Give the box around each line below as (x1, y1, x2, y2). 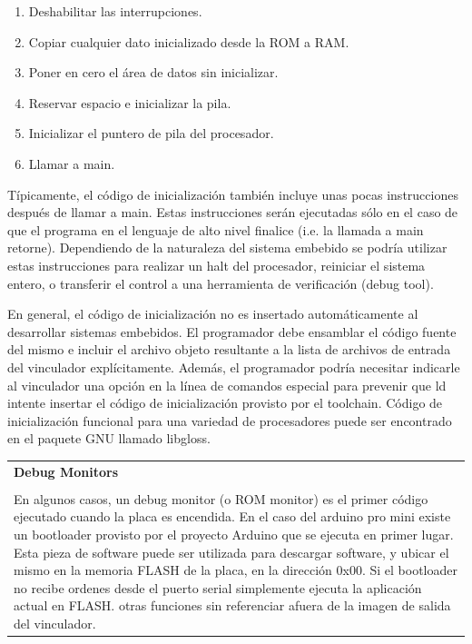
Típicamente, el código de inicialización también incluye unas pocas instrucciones (7, 184, 458, 203)
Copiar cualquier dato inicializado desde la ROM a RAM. (28, 32, 349, 51)
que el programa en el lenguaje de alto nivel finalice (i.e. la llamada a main (7, 220, 424, 239)
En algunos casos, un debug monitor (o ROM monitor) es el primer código (14, 489, 428, 508)
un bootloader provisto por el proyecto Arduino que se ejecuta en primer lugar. (14, 524, 454, 543)
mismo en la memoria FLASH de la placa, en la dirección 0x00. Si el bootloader (14, 560, 458, 580)
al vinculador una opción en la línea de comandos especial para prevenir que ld (7, 375, 447, 394)
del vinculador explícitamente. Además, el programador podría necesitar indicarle (7, 357, 460, 376)
